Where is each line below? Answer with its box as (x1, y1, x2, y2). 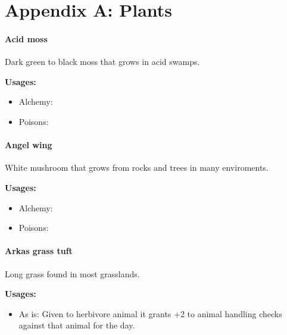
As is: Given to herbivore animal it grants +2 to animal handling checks (18, 307, 282, 320)
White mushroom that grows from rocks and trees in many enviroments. (5, 161, 269, 174)
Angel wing (5, 139, 52, 151)
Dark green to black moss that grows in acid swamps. (5, 55, 200, 68)
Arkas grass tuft (5, 245, 73, 257)
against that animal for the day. (18, 319, 135, 331)
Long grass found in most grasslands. (5, 267, 140, 280)
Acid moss (5, 32, 48, 45)
